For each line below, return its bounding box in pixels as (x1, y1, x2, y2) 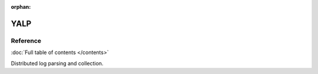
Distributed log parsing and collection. (11, 59, 104, 67)
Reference (11, 36, 41, 45)
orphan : (11, 4, 31, 10)
